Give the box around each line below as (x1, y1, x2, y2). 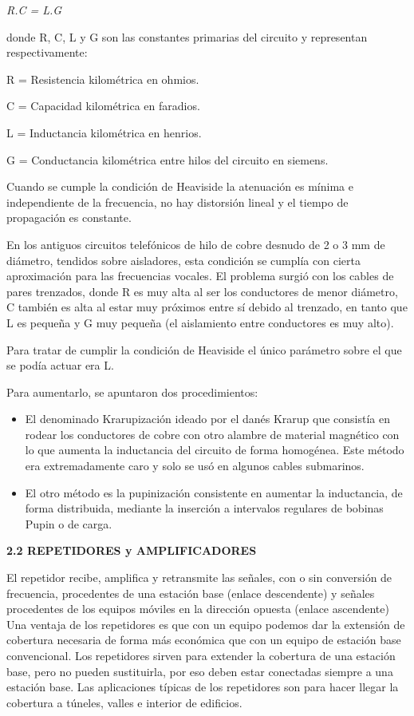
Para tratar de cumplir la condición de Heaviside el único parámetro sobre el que (6, 341, 402, 358)
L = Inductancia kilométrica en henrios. (6, 124, 202, 140)
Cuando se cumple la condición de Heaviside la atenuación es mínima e (6, 178, 353, 195)
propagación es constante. (6, 209, 132, 226)
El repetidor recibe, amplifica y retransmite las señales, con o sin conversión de (6, 569, 392, 586)
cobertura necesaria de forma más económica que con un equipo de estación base (6, 631, 401, 648)
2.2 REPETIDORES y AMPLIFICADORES (6, 542, 257, 559)
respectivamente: (6, 44, 88, 61)
